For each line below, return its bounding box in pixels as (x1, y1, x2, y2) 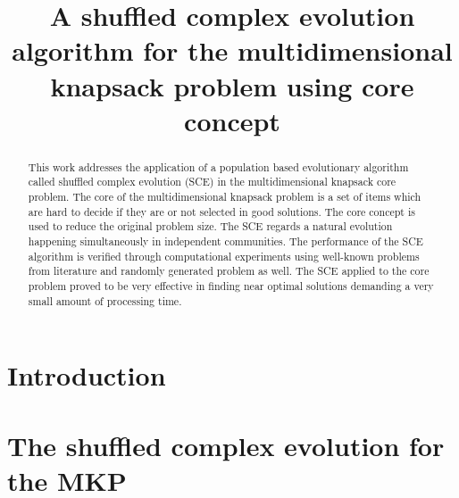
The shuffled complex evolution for (7, 427, 445, 463)
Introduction (7, 357, 166, 394)
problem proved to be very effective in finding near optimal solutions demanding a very (28, 278, 434, 293)
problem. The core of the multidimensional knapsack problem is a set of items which (28, 189, 421, 204)
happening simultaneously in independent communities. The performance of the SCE (28, 234, 423, 249)
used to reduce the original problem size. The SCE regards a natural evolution (28, 219, 393, 234)
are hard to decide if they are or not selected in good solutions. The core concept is (28, 203, 415, 219)
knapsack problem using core (50, 67, 414, 104)
